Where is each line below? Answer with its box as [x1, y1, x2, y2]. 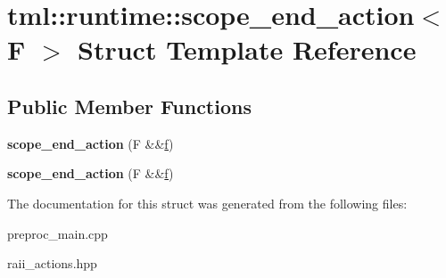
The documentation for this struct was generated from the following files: [7, 193, 408, 212]
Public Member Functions [7, 92, 252, 119]
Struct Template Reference [78, 31, 417, 68]
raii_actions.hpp [7, 254, 97, 273]
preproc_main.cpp [7, 224, 108, 242]
